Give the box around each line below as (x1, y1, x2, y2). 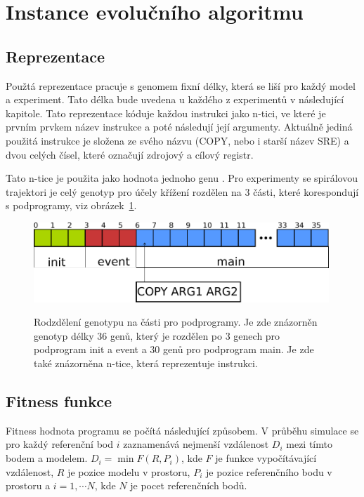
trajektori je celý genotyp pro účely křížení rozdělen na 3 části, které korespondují (6, 184, 359, 199)
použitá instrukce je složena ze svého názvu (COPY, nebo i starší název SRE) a (6, 133, 349, 147)
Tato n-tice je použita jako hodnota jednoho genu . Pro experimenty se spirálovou (6, 171, 358, 185)
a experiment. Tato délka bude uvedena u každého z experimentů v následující (6, 92, 344, 107)
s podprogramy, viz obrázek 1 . (6, 198, 137, 213)
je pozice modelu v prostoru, (67, 464, 190, 479)
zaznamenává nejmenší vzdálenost (123, 437, 269, 451)
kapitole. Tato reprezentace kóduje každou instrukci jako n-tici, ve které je (6, 105, 326, 120)
